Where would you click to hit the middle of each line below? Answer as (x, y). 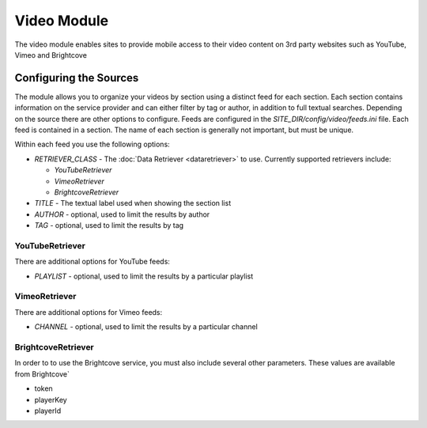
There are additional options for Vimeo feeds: (89, 312)
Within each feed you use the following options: (92, 144)
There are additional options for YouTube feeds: (92, 262)
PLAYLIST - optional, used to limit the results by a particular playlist (144, 276)
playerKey (51, 400)
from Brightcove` (42, 374)
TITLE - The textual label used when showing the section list (133, 203)
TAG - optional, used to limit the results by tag (109, 225)
